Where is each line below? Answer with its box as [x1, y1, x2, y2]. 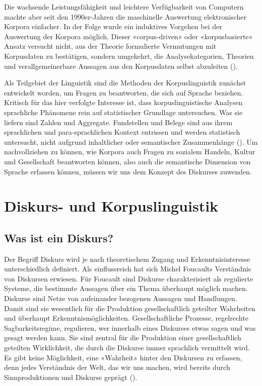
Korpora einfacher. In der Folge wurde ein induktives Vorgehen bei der [4, 21, 222, 32]
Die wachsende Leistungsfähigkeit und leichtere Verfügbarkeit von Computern [4, 2, 244, 12]
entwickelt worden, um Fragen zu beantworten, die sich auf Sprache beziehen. [4, 87, 243, 98]
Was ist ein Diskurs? [4, 230, 113, 245]
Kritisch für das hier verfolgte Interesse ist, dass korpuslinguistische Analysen [4, 97, 243, 108]
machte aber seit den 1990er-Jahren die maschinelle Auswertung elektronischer [4, 11, 246, 22]
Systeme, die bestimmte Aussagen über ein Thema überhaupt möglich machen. [4, 283, 248, 294]
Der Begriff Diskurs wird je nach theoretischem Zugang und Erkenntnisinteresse [4, 253, 250, 264]
